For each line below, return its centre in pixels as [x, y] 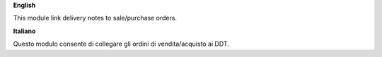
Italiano [24, 31]
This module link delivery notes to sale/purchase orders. [95, 18]
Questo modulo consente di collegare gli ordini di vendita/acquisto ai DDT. [121, 44]
